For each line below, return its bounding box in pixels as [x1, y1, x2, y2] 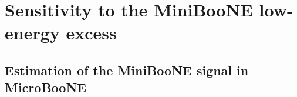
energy [5, 21, 60, 45]
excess [66, 21, 117, 45]
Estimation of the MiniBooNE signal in [5, 61, 249, 79]
